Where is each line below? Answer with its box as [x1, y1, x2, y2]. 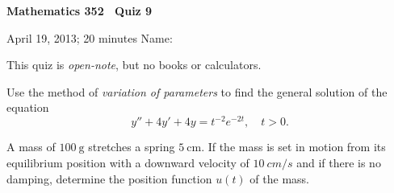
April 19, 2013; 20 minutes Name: [6, 29, 173, 46]
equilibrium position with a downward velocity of [6, 154, 249, 171]
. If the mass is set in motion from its [201, 138, 386, 155]
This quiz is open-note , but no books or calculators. [6, 56, 262, 73]
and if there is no [296, 154, 381, 171]
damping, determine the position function [6, 170, 212, 187]
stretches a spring [88, 138, 175, 155]
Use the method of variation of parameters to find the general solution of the [6, 83, 388, 100]
